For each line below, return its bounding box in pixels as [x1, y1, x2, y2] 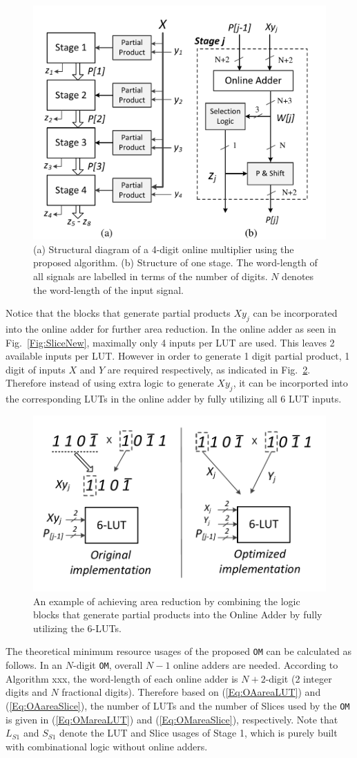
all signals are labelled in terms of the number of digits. [33, 269, 268, 284]
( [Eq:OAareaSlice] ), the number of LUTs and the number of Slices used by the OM [6, 698, 350, 712]
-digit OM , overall [73, 658, 143, 672]
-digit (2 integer [265, 671, 332, 685]
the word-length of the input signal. [33, 282, 184, 297]
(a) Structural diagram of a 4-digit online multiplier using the [33, 241, 294, 256]
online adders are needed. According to [173, 658, 338, 672]
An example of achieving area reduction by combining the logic [33, 593, 300, 608]
